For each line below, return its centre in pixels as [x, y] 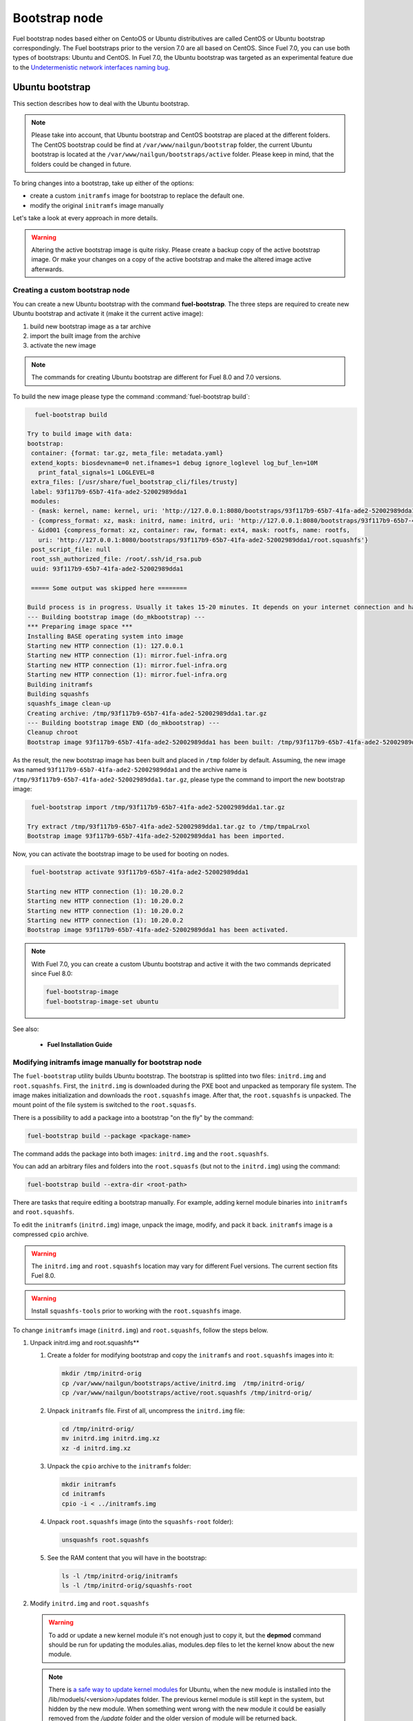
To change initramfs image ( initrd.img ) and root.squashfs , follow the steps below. [140, 1330]
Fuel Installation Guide [80, 1044]
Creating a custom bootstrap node [71, 291]
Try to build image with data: [80, 434]
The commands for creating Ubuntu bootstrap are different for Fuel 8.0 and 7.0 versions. [156, 377]
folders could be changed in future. [81, 164]
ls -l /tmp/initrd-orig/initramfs [120, 1576]
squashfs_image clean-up [69, 704]
